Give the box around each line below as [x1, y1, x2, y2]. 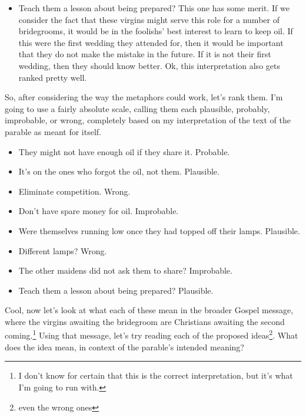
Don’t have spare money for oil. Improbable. [18, 205, 179, 217]
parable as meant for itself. [5, 125, 101, 137]
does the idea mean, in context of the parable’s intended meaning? [5, 340, 244, 353]
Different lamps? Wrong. [18, 244, 107, 257]
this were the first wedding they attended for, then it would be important [18, 36, 284, 48]
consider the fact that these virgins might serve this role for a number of [18, 13, 280, 25]
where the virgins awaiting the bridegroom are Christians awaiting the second [5, 315, 285, 327]
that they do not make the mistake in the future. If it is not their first [18, 48, 271, 60]
